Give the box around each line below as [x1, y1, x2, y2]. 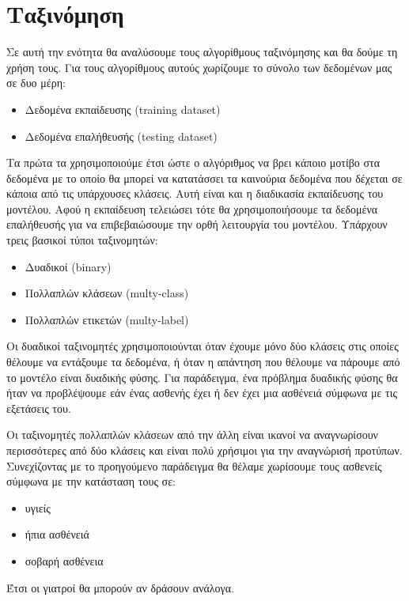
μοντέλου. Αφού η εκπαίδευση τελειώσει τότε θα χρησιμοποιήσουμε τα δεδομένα [6, 200, 378, 217]
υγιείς [25, 499, 51, 516]
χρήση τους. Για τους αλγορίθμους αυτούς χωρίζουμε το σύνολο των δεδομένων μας [6, 59, 392, 75]
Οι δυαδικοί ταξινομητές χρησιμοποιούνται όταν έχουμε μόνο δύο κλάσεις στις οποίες [6, 338, 399, 354]
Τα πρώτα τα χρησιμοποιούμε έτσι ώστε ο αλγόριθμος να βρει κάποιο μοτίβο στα [6, 154, 381, 171]
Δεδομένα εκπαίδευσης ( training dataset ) [25, 100, 221, 117]
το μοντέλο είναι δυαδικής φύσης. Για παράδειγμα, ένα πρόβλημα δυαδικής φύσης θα [6, 369, 398, 385]
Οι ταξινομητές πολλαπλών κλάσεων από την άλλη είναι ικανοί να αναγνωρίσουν [6, 426, 378, 443]
